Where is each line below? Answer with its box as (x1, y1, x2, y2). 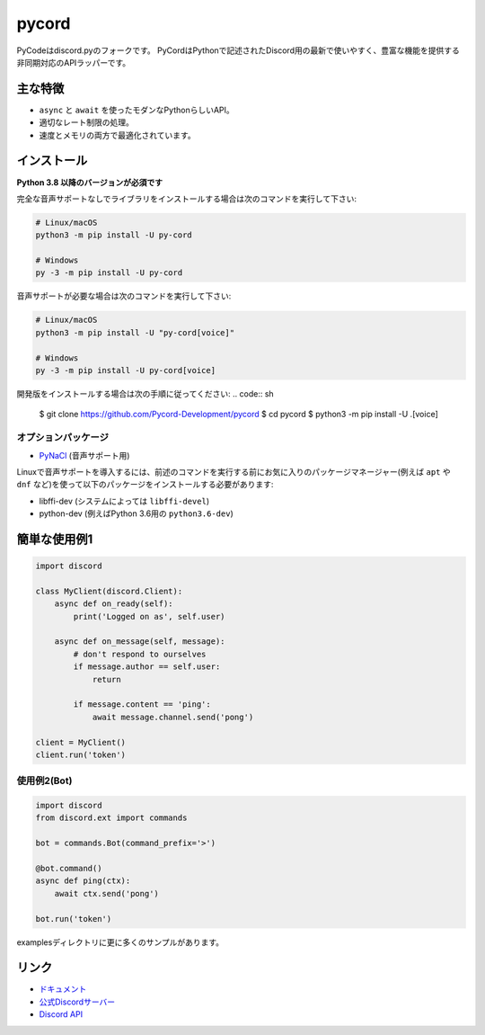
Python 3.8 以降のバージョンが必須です (16, 176, 163, 188)
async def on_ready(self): (54, 599, 174, 609)
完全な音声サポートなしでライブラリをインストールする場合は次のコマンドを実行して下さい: (16, 193, 357, 204)
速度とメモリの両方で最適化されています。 (39, 129, 197, 140)
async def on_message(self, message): (54, 637, 225, 647)
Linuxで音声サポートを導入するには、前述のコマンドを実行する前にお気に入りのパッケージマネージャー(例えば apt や (16, 466, 451, 477)
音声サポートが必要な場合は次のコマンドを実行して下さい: (16, 290, 232, 301)
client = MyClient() (35, 737, 126, 747)
